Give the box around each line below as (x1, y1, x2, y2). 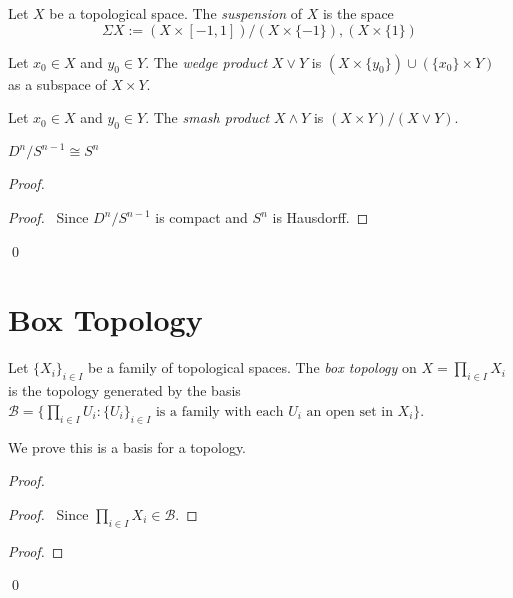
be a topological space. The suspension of (49, 3, 302, 23)
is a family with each (155, 404, 284, 419)
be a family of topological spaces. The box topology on (88, 357, 417, 378)
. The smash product (145, 107, 270, 128)
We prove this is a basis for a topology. (8, 436, 246, 457)
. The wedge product (145, 51, 268, 72)
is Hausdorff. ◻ (272, 207, 369, 228)
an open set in (306, 404, 393, 419)
